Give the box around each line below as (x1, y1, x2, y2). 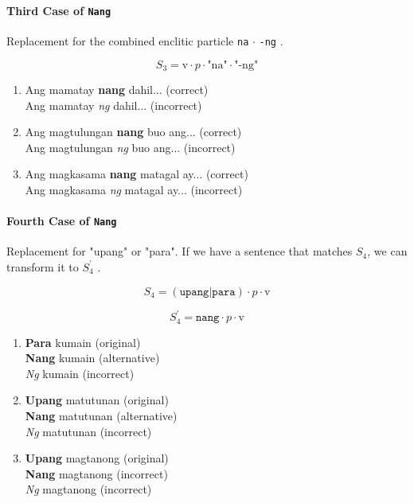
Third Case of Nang (6, 2, 111, 18)
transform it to (6, 258, 79, 275)
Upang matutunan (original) (25, 392, 169, 408)
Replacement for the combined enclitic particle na (6, 32, 249, 49)
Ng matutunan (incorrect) (25, 423, 152, 439)
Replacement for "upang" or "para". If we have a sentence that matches (6, 243, 353, 259)
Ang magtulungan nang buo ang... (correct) (25, 123, 242, 140)
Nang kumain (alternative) (25, 349, 160, 366)
